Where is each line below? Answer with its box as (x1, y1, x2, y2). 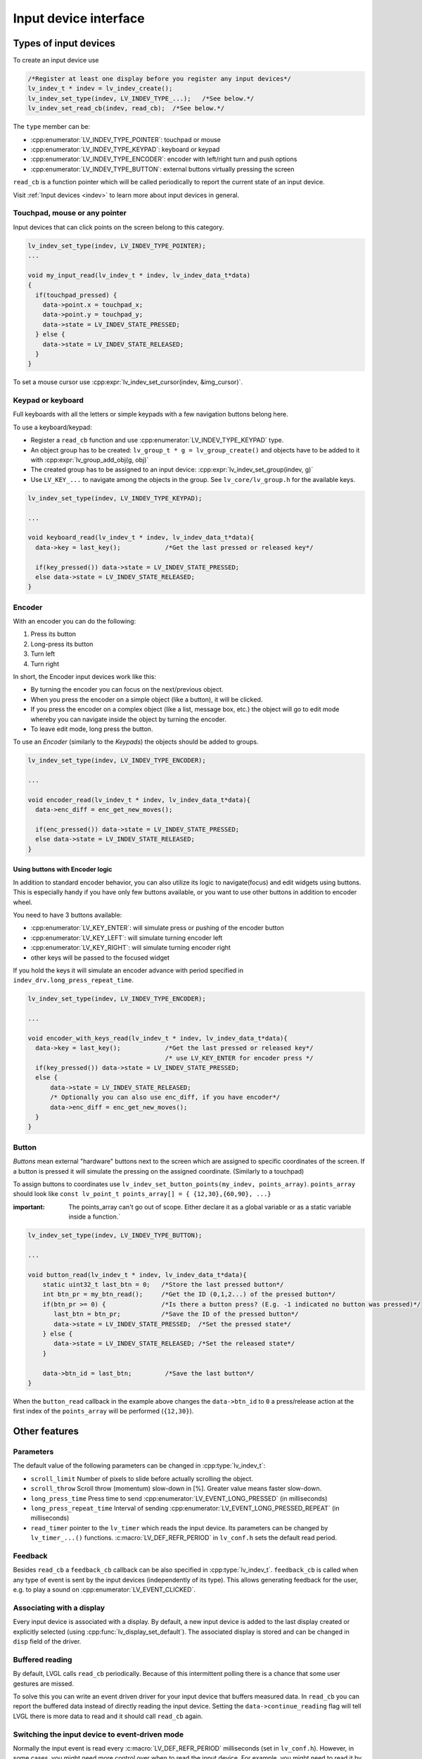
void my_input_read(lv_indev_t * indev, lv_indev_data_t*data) (27, 271, 251, 279)
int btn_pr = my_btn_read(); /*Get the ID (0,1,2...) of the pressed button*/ (42, 1290, 336, 1298)
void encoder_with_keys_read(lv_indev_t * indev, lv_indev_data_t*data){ (27, 1034, 288, 1042)
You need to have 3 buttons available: (13, 911, 122, 920)
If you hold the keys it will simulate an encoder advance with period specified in (13, 966, 244, 974)
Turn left (30, 649, 56, 658)
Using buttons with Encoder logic (13, 865, 113, 874)
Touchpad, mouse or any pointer (13, 208, 127, 218)
